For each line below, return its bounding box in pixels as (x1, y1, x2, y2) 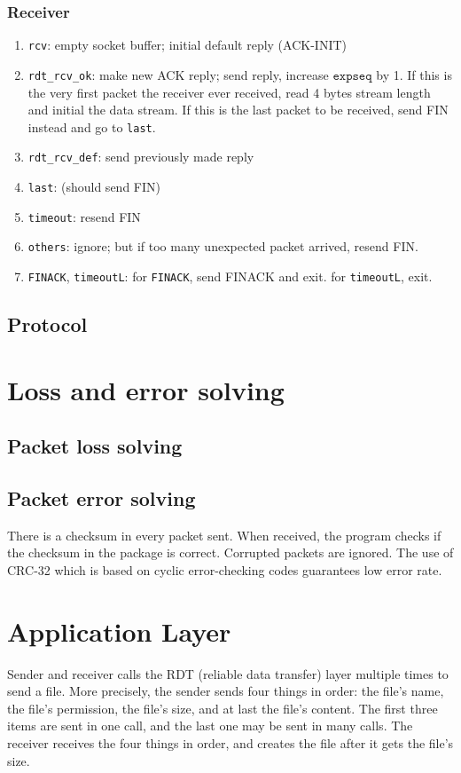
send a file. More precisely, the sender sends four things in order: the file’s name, (7, 682, 444, 700)
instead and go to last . (27, 117, 156, 136)
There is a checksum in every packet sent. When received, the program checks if (7, 525, 441, 544)
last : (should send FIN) (27, 177, 160, 196)
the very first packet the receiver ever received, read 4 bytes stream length (27, 83, 431, 101)
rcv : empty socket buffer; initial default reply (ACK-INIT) (27, 35, 347, 54)
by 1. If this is (376, 65, 452, 83)
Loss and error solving (7, 371, 285, 407)
